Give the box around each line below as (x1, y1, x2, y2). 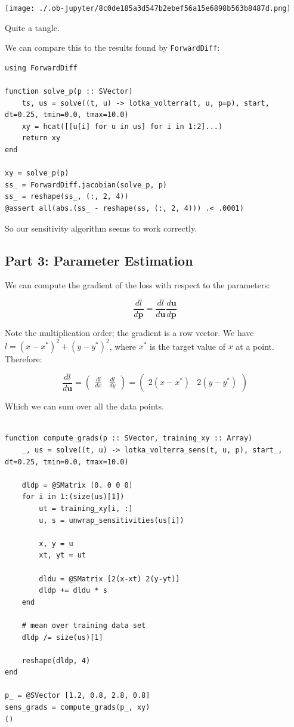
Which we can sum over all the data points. (5, 400, 164, 412)
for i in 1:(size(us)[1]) (21, 492, 125, 501)
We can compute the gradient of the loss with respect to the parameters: (5, 279, 270, 291)
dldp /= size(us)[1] (21, 633, 103, 642)
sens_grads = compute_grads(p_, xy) (5, 703, 150, 712)
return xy (21, 134, 61, 143)
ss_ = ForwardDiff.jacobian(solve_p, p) (5, 180, 168, 189)
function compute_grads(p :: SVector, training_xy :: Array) (5, 434, 253, 443)
